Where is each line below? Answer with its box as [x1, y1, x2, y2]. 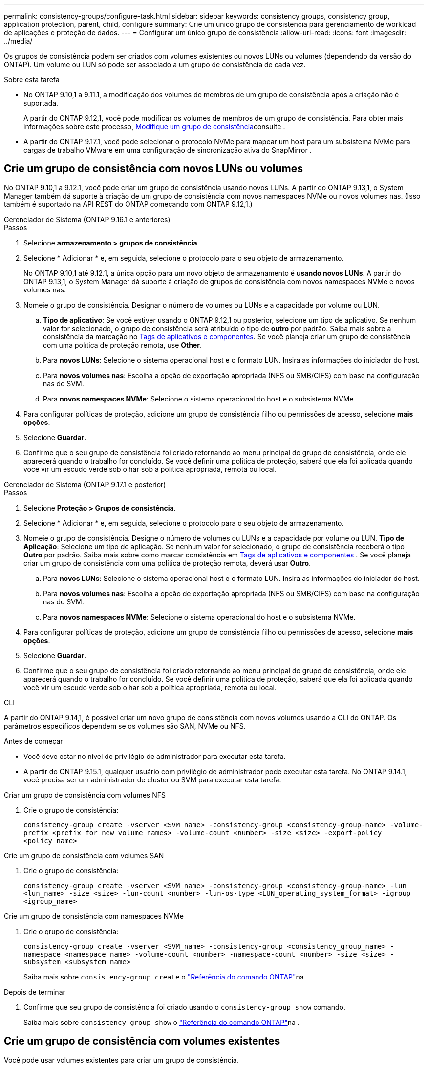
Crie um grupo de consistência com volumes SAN [4, 851, 164, 860]
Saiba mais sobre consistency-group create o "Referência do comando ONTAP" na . [23, 972, 308, 981]
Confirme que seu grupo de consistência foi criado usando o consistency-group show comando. [23, 1002, 345, 1011]
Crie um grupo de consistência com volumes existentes [4, 1035, 280, 1047]
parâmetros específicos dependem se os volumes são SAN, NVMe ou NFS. [4, 721, 246, 730]
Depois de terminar [4, 987, 65, 996]
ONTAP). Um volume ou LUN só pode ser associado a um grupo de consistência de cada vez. [4, 60, 306, 68]
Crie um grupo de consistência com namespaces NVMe [4, 912, 184, 920]
